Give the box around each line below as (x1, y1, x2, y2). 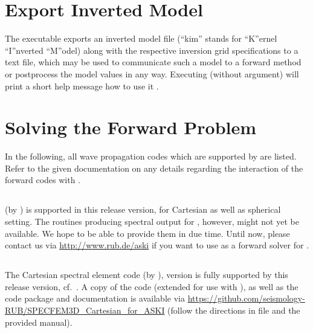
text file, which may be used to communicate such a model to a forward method (5, 56, 302, 68)
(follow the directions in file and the (167, 303, 300, 316)
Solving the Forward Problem (5, 115, 257, 140)
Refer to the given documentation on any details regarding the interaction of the (5, 161, 303, 174)
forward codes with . (5, 173, 80, 186)
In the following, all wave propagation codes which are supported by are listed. (5, 150, 297, 163)
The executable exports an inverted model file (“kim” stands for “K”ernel (5, 32, 277, 45)
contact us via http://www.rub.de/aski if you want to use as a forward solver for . (5, 239, 309, 251)
